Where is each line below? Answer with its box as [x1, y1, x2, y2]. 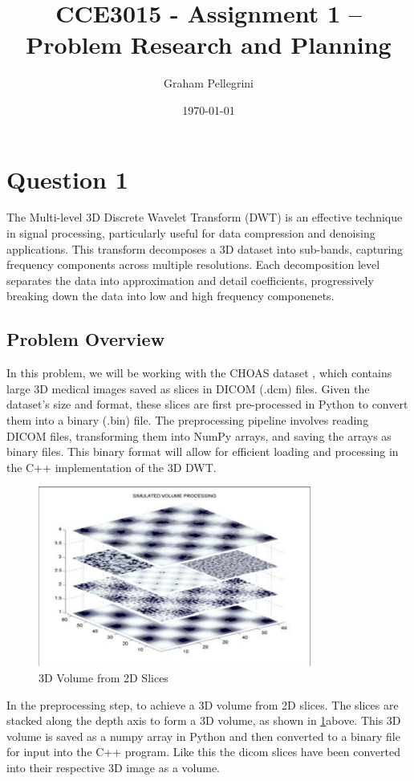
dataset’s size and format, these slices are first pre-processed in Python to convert [6, 396, 408, 413]
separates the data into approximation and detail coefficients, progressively [6, 271, 374, 288]
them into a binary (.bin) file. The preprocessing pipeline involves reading [6, 411, 369, 428]
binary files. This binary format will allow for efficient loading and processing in [6, 443, 399, 460]
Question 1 [6, 162, 128, 195]
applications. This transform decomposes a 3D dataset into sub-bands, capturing [6, 240, 404, 257]
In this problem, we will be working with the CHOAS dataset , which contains [6, 364, 392, 381]
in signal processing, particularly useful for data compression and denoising [6, 225, 375, 242]
